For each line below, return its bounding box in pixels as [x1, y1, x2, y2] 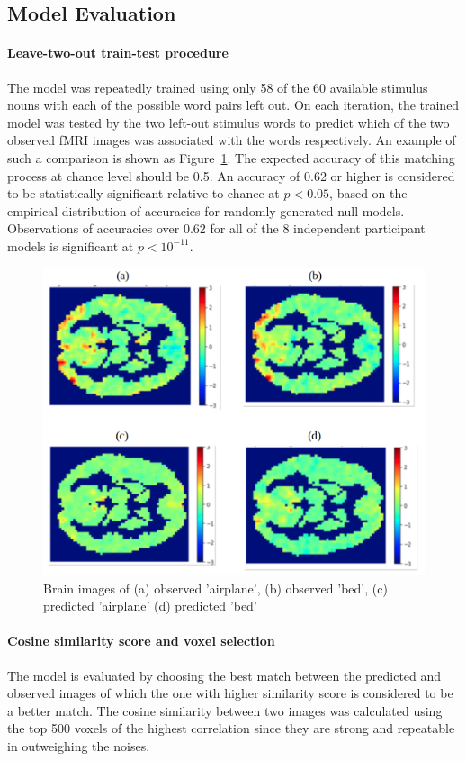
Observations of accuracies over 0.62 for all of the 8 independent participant [7, 219, 426, 238]
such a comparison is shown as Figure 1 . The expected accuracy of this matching [7, 148, 455, 167]
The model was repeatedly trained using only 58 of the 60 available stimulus [7, 77, 428, 96]
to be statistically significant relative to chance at [7, 184, 280, 203]
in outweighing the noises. [7, 737, 150, 756]
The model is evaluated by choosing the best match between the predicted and [7, 666, 442, 684]
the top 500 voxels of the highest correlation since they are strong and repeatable [7, 719, 455, 738]
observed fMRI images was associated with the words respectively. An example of [7, 131, 456, 149]
